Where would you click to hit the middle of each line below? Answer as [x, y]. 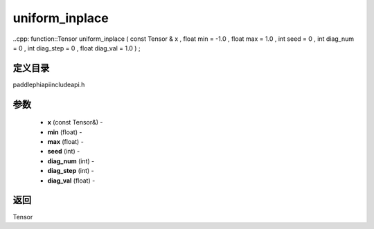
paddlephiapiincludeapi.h [49, 84]
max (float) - [66, 142]
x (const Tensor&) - [75, 122]
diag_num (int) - [71, 161]
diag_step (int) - [71, 171]
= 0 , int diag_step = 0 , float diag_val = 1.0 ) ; [77, 48]
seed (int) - [64, 152]
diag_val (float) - [71, 181]
